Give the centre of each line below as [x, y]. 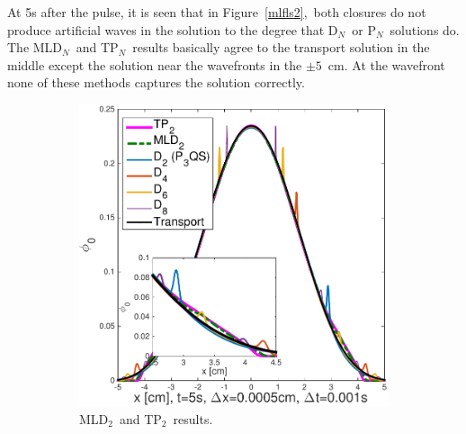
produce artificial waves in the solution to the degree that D [173, 29]
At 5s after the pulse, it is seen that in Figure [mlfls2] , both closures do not [217, 12]
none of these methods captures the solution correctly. [156, 82]
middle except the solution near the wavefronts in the [155, 64]
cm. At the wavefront [386, 64]
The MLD [35, 47]
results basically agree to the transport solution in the [281, 47]
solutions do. [425, 29]
